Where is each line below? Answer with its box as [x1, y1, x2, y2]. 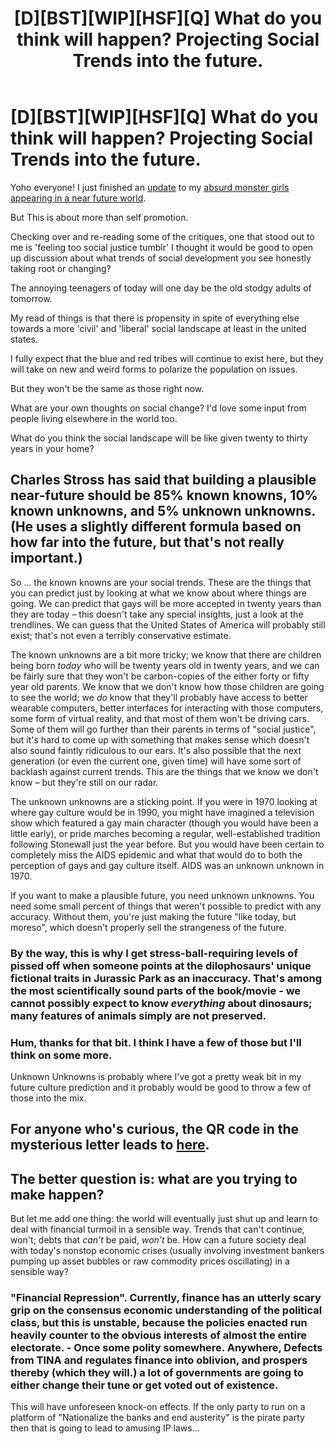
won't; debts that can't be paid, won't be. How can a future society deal [10, 1234, 307, 1246]
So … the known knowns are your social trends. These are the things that [10, 576, 312, 588]
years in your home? [10, 442, 95, 454]
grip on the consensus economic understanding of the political [10, 1303, 323, 1317]
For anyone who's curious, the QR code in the [10, 1121, 300, 1138]
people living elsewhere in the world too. [10, 412, 178, 424]
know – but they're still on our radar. [10, 776, 159, 788]
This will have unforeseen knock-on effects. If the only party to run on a [10, 1401, 306, 1413]
